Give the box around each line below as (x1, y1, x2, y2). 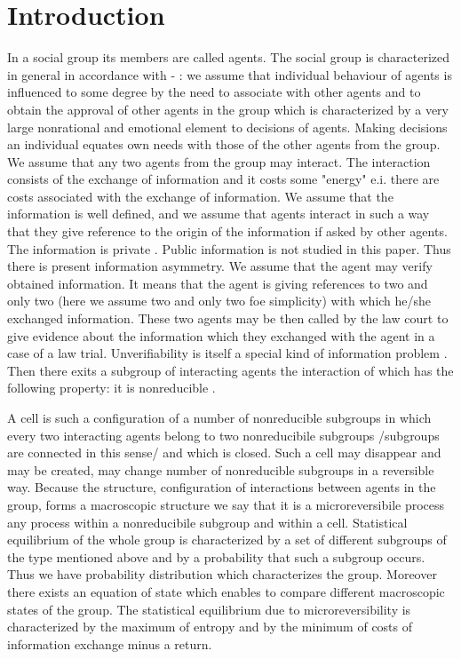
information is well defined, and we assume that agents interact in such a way (7, 204, 430, 223)
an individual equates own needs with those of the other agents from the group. (7, 135, 441, 154)
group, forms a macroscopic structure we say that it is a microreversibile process (7, 495, 445, 513)
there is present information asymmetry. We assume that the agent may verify (7, 257, 433, 275)
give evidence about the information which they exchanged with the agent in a (7, 326, 435, 345)
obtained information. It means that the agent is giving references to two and (7, 274, 428, 292)
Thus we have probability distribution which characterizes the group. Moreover (7, 565, 437, 584)
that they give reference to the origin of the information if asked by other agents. (7, 222, 448, 241)
